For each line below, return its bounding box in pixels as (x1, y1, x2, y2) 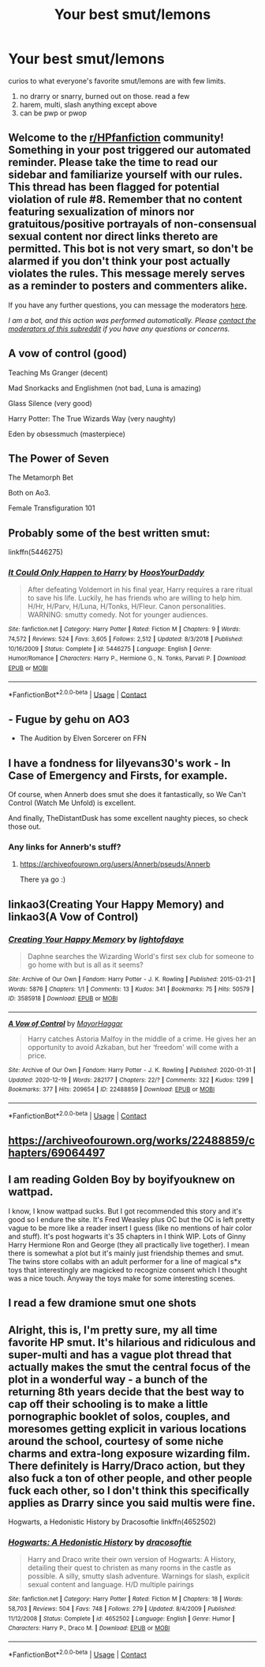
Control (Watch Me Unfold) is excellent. (8, 798, 136, 807)
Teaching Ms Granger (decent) (8, 367, 109, 377)
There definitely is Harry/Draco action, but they (8, 1459, 246, 1473)
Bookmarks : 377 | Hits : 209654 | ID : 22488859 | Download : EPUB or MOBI (8, 1086, 215, 1093)
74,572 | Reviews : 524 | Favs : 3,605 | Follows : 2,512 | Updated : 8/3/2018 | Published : (8, 635, 244, 643)
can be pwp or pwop (19, 108, 88, 118)
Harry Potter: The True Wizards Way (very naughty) (8, 413, 176, 423)
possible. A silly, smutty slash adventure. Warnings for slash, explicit (27, 1571, 250, 1581)
